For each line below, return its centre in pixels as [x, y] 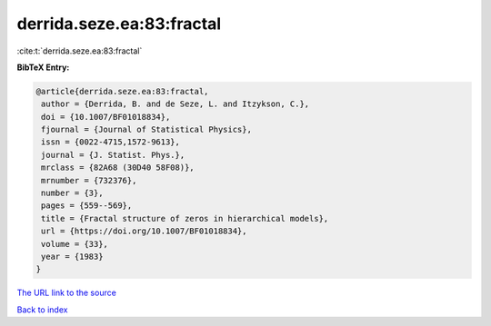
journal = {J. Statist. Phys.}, [113, 155]
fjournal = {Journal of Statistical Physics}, [146, 130]
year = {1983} [72, 257]
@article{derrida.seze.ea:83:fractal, [122, 91]
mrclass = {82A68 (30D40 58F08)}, [118, 168]
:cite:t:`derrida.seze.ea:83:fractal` [80, 51]
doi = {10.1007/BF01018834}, [106, 117]
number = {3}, [72, 193]
